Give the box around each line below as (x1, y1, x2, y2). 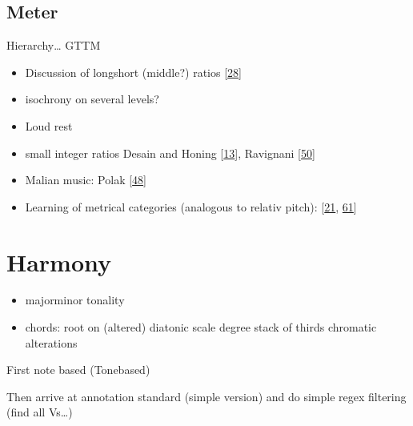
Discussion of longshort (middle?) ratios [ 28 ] (25, 63, 242, 80)
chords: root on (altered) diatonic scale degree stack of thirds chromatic (25, 319, 377, 336)
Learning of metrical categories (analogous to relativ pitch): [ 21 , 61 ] (25, 198, 357, 215)
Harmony (6, 245, 112, 278)
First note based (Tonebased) (6, 361, 150, 378)
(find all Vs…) (6, 404, 73, 420)
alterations (25, 334, 78, 351)
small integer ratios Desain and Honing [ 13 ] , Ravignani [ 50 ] (25, 144, 315, 161)
